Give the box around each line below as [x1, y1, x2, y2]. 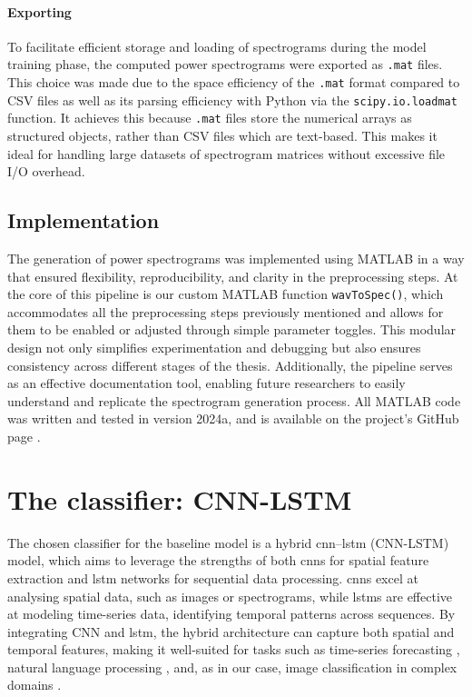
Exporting [7, 2, 72, 21]
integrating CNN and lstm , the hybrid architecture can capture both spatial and [7, 622, 455, 641]
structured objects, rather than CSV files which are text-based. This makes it [7, 126, 438, 145]
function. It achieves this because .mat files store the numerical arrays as [7, 108, 412, 127]
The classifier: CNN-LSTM [7, 480, 352, 517]
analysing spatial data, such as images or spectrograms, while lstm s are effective [7, 586, 453, 605]
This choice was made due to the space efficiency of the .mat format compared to [7, 73, 460, 92]
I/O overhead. [7, 162, 85, 181]
